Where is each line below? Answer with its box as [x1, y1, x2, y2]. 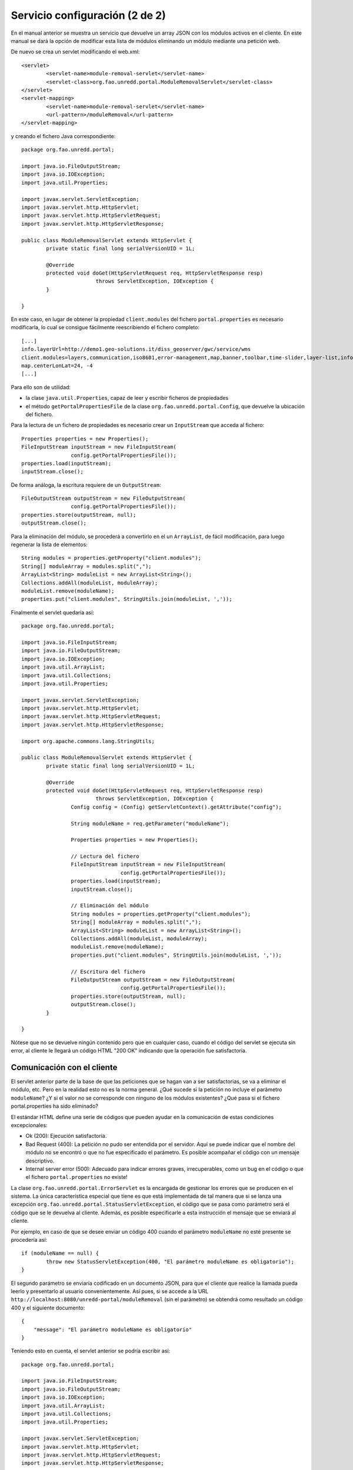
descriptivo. [25, 1157, 55, 1164]
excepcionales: [11, 1121, 48, 1128]
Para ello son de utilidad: [11, 383, 71, 390]
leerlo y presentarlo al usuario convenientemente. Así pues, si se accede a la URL [11, 1288, 209, 1295]
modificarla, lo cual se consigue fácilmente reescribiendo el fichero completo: [11, 324, 200, 331]
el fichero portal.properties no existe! [25, 1174, 128, 1181]
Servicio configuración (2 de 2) [11, 9, 166, 22]
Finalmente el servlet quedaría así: [11, 609, 94, 616]
